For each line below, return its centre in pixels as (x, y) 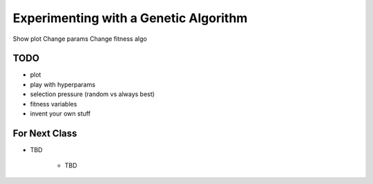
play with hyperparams (63, 84)
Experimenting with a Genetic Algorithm (130, 18)
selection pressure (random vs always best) (92, 94)
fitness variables (54, 104)
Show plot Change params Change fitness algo (80, 39)
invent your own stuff (60, 113)
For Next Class (45, 133)
